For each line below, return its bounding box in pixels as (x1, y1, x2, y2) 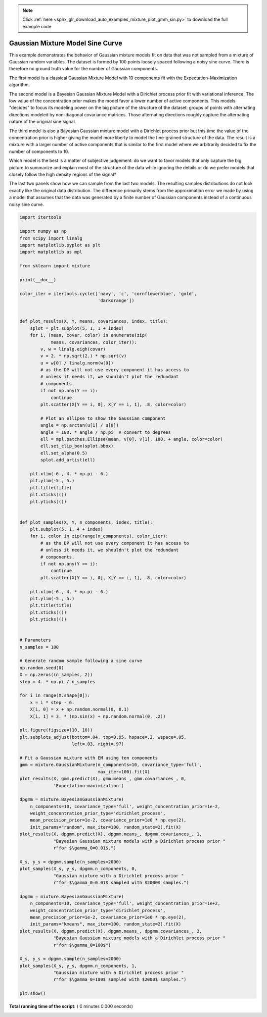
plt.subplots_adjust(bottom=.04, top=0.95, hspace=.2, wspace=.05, (19, 734, 187, 740)
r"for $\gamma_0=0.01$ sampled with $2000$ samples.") (53, 879, 189, 885)
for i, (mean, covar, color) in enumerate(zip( (30, 332, 148, 338)
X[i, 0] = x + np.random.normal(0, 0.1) (30, 707, 130, 712)
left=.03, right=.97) (72, 741, 124, 747)
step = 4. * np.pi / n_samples (19, 679, 96, 684)
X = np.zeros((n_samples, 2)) (19, 672, 93, 678)
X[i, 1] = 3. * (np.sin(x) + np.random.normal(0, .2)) (30, 713, 166, 719)
